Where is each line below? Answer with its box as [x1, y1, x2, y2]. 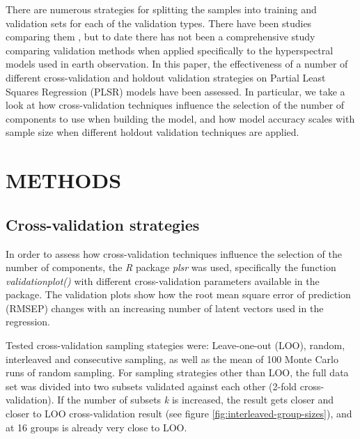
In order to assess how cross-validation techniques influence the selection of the [6, 246, 342, 261]
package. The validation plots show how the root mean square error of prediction [6, 287, 351, 302]
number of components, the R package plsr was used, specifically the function [6, 260, 336, 275]
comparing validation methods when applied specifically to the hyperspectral [6, 43, 334, 57]
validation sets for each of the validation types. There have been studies [6, 15, 312, 30]
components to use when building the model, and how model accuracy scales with [6, 111, 355, 125]
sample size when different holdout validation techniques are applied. [6, 125, 299, 139]
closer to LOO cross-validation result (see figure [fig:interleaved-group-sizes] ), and [6, 406, 352, 421]
